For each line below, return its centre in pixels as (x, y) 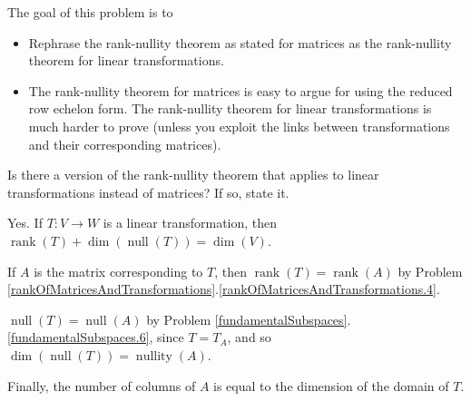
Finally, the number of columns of (102, 385)
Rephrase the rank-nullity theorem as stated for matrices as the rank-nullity (240, 42)
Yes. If (25, 223)
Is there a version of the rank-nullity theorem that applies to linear (193, 175)
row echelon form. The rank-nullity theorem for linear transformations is (230, 108)
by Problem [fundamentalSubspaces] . (249, 319)
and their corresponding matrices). (125, 144)
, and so (249, 337)
